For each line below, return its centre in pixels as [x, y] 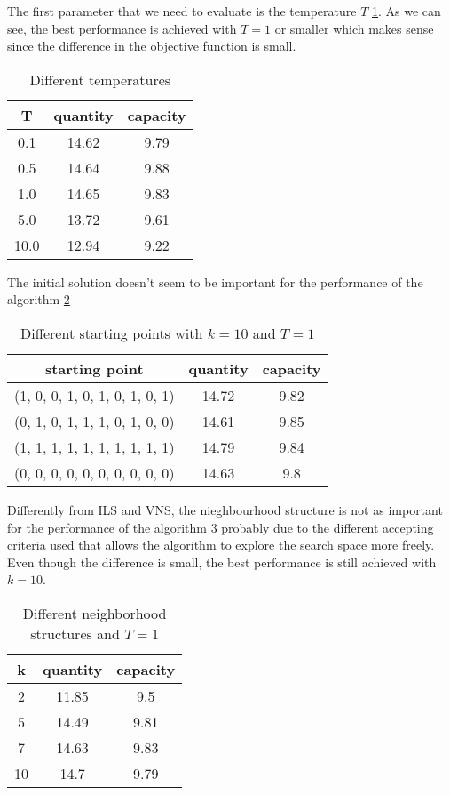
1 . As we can [407, 11]
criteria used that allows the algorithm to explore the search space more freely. [221, 545]
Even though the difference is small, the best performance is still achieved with [222, 562]
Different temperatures [100, 79]
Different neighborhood [95, 613]
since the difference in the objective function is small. [152, 46]
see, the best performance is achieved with [122, 28]
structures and [75, 633]
